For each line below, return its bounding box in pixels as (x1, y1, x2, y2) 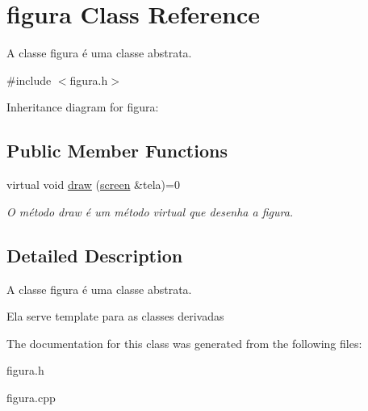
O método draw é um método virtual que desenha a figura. (6, 203, 294, 220)
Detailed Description (6, 242, 183, 267)
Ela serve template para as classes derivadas (6, 308, 224, 325)
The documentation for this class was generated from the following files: (6, 334, 362, 351)
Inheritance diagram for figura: (6, 99, 159, 115)
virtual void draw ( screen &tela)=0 (6, 176, 180, 193)
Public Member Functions (6, 138, 228, 163)
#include (6, 71, 52, 88)
